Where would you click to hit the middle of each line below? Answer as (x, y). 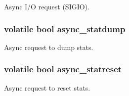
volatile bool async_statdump (65, 28)
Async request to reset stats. (47, 87)
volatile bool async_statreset (63, 69)
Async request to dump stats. (49, 47)
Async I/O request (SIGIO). (47, 6)
